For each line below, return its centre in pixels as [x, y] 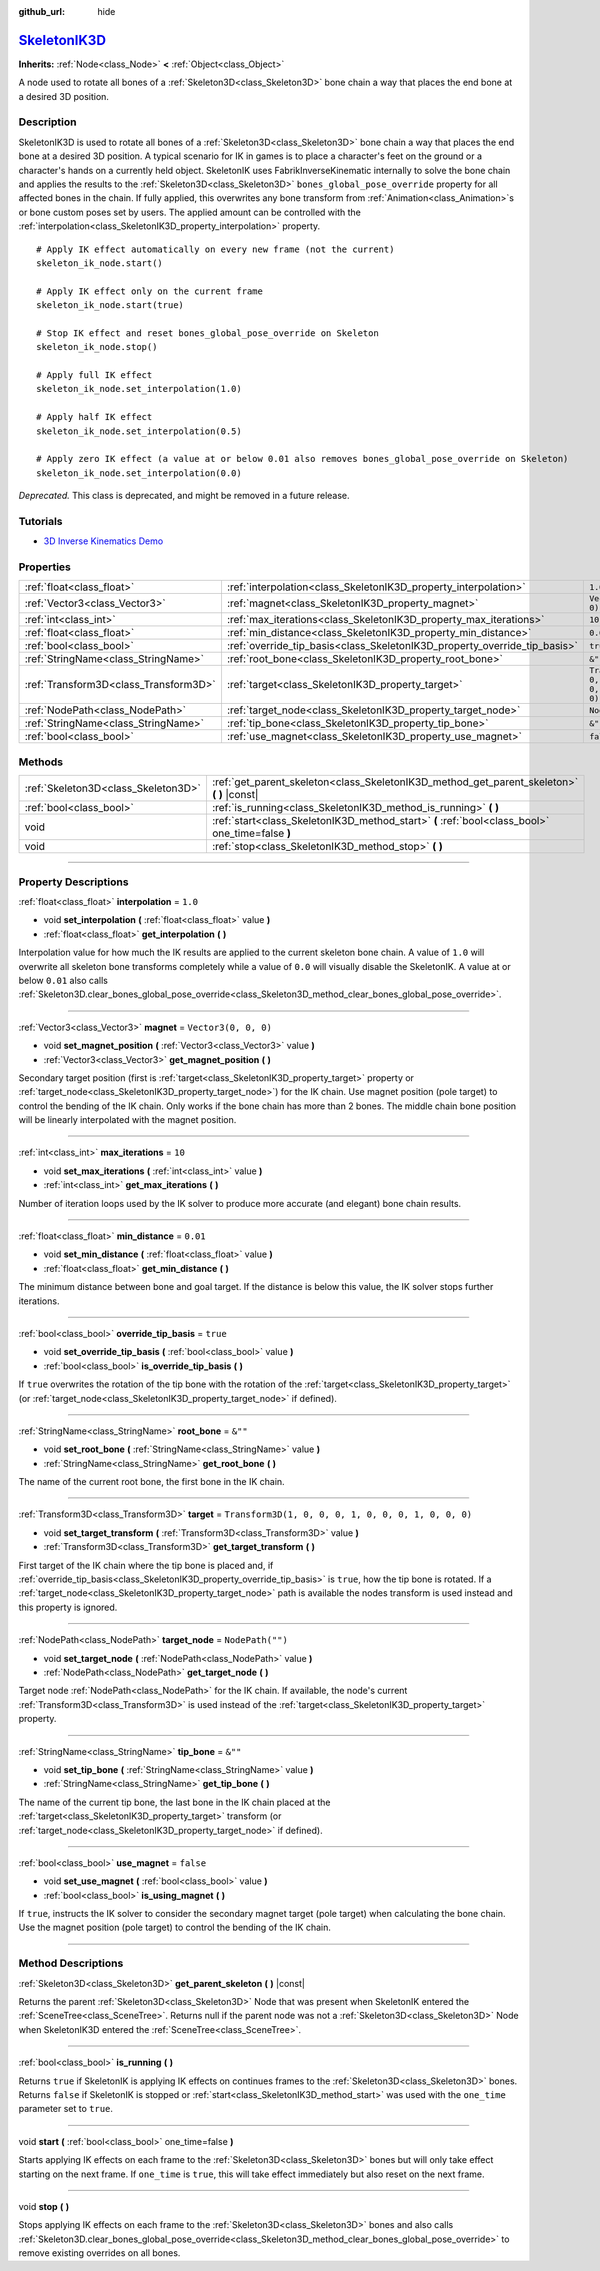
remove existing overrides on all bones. [99, 2253]
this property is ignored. [68, 1607]
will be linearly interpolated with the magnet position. [127, 1120]
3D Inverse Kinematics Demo [103, 541]
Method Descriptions [71, 1963]
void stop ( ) [44, 2206]
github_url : [41, 11]
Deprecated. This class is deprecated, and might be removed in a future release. [184, 496]
